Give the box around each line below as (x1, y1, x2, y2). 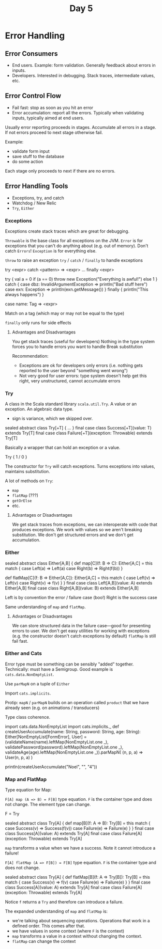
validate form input (12, 148, 50, 154)
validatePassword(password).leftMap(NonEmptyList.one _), (5, 744, 123, 750)
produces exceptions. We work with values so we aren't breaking (12, 527, 143, 533)
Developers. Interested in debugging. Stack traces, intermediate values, (12, 73, 155, 78)
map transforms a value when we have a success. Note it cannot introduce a (5, 845, 156, 851)
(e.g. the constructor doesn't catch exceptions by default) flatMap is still (12, 633, 156, 639)
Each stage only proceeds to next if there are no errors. (5, 168, 116, 174)
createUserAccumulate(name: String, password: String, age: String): (5, 728, 141, 734)
